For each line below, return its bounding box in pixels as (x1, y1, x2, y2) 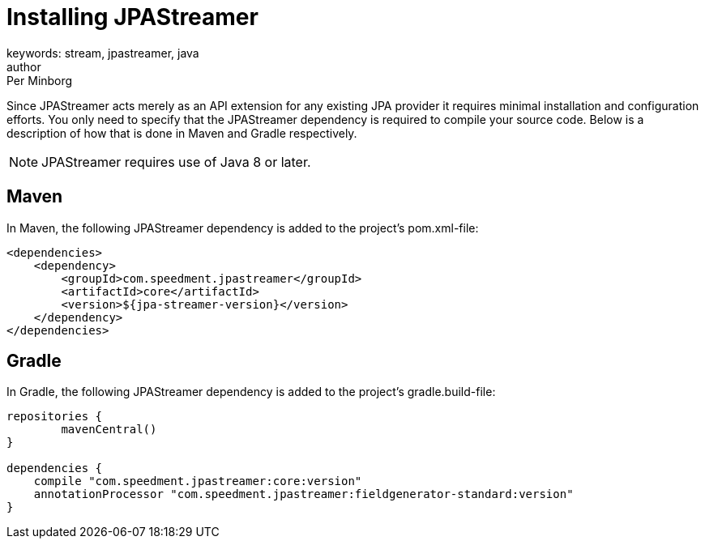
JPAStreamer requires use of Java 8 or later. (41, 153, 311, 170)
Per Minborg (6, 73, 73, 87)
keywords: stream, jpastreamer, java (6, 45, 199, 60)
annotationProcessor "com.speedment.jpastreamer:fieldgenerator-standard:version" (33, 488, 574, 501)
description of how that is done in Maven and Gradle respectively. (6, 126, 357, 140)
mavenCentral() (61, 423, 157, 436)
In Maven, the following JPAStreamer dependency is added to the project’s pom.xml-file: (6, 220, 479, 235)
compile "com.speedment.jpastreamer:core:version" (33, 475, 362, 488)
